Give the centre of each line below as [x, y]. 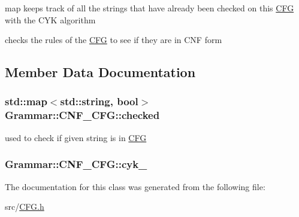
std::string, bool [99, 101]
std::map [26, 101]
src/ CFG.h [25, 207]
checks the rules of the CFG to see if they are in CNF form [114, 40]
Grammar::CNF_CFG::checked [82, 115]
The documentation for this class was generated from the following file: [135, 186]
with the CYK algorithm [50, 19]
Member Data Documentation [100, 72]
